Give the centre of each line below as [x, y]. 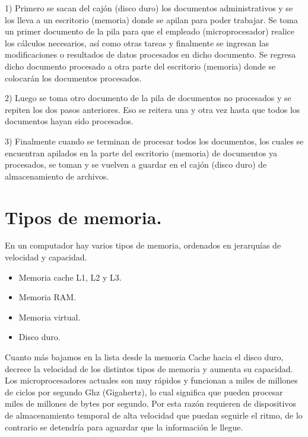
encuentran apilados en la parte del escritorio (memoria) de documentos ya [141, 153]
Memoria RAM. [47, 297]
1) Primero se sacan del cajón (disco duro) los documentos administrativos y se [149, 8]
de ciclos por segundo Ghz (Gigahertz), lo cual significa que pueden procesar [144, 392]
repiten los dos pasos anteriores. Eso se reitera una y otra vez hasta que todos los [153, 109]
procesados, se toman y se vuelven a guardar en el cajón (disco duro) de [136, 164]
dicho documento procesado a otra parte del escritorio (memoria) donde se [140, 66]
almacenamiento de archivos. [57, 176]
